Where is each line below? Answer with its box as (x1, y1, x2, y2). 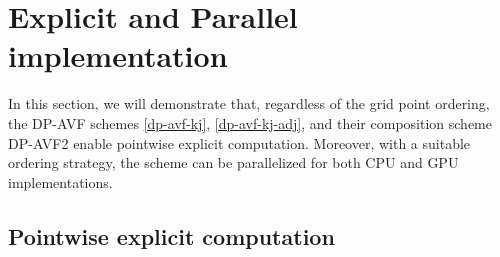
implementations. (8, 171, 113, 192)
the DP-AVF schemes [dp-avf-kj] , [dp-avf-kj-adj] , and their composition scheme (8, 112, 492, 133)
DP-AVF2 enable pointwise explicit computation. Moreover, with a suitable (8, 132, 471, 153)
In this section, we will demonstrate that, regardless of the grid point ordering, (8, 93, 490, 114)
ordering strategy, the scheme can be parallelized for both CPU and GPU (8, 152, 459, 173)
